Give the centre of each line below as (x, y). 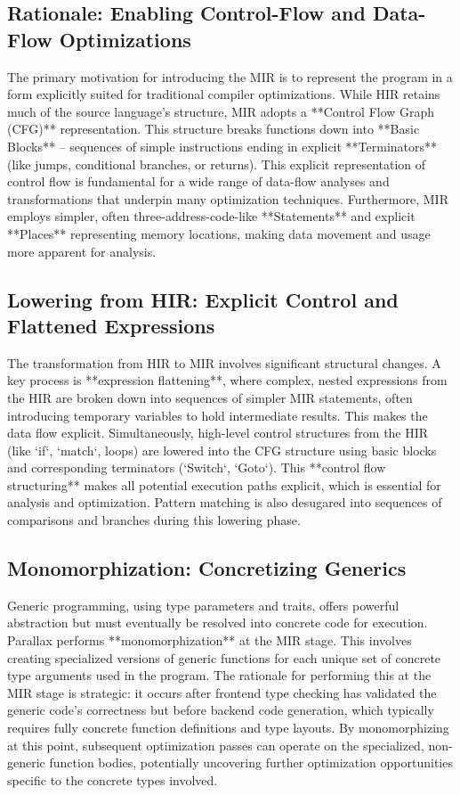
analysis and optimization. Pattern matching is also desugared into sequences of (225, 502)
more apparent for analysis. (82, 251)
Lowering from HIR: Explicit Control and (203, 299)
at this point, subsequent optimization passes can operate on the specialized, (216, 745)
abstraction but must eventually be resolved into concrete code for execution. (218, 623)
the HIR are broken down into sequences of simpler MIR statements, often (210, 397)
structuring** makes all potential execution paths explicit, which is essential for (224, 484)
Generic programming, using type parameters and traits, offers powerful (203, 605)
